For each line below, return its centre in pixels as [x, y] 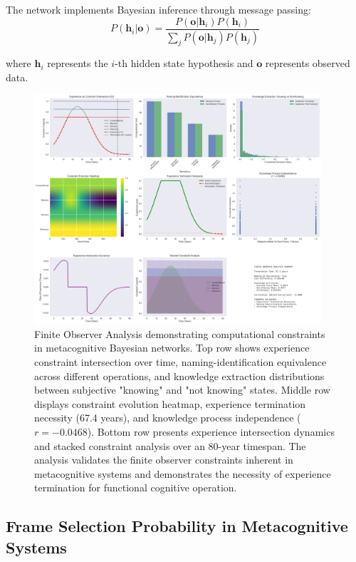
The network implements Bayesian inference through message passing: [158, 9]
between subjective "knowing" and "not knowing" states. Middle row [182, 390]
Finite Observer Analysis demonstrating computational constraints [180, 333]
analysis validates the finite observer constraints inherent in [164, 460]
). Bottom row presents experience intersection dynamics [211, 431]
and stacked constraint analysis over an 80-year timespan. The [170, 445]
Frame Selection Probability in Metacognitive [177, 526]
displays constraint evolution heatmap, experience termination [170, 403]
